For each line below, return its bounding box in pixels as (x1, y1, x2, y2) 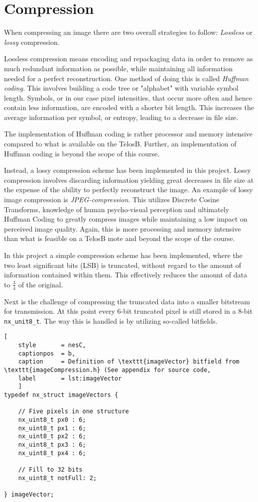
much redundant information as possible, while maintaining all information (4, 63, 233, 73)
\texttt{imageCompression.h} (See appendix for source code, (4, 367, 211, 374)
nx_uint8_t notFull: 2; (18, 474, 97, 482)
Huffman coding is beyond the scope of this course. (4, 148, 160, 158)
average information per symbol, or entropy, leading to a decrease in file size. (4, 112, 239, 122)
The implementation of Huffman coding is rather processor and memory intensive (4, 128, 253, 139)
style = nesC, (18, 342, 86, 349)
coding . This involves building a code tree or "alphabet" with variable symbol (4, 83, 239, 93)
